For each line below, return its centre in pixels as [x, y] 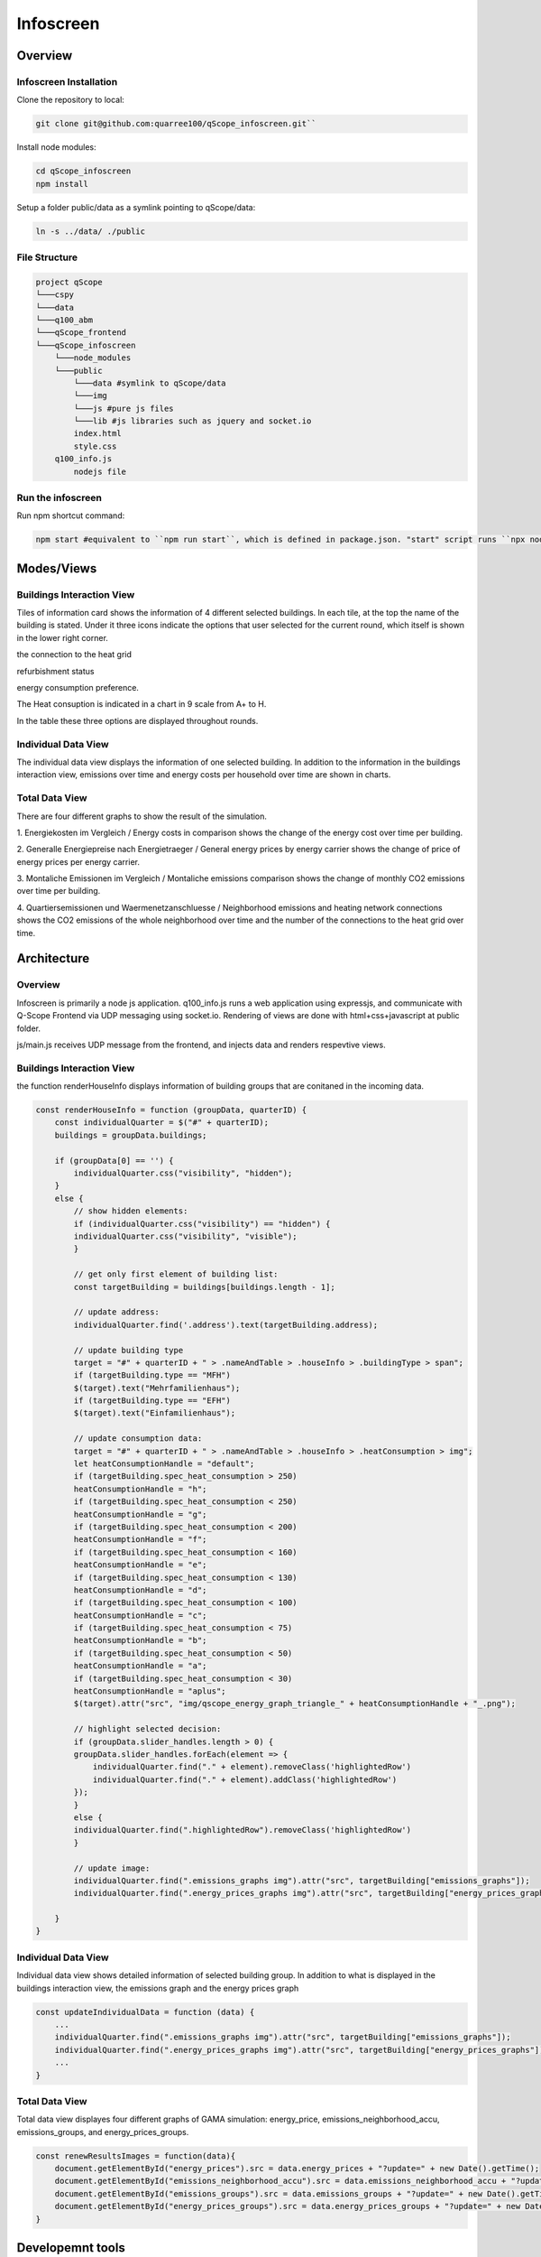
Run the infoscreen [60, 497]
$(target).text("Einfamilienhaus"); [155, 1413]
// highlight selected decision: [147, 1729]
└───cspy [55, 295]
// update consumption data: [138, 1439]
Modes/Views [57, 568]
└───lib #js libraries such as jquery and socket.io [193, 421]
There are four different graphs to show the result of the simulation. [142, 816]
